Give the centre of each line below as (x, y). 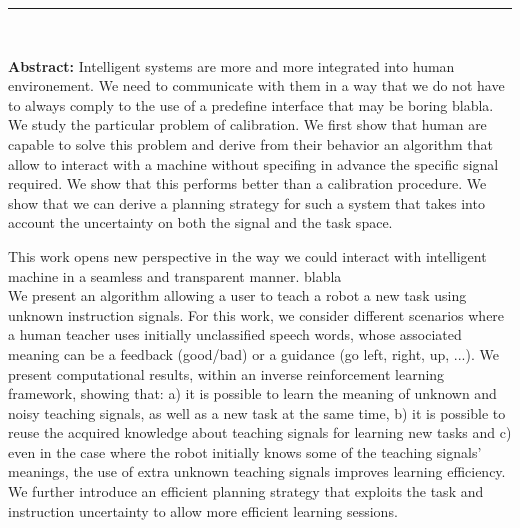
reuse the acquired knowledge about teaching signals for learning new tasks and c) (260, 432)
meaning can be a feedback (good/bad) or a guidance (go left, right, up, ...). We (253, 353)
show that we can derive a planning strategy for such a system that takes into (246, 202)
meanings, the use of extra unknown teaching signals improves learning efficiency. (257, 471)
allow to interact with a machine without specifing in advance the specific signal (253, 163)
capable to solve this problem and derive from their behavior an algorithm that (250, 143)
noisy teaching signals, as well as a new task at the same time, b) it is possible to (257, 412)
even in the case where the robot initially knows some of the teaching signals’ (245, 451)
